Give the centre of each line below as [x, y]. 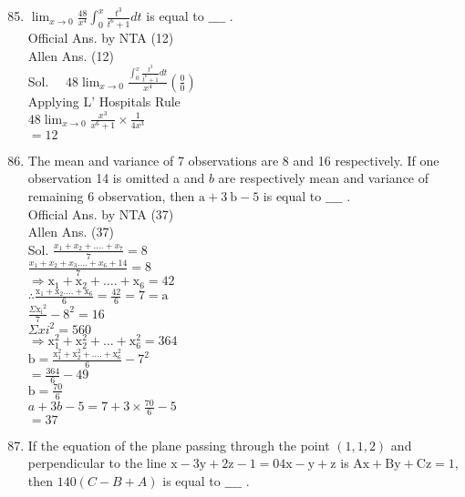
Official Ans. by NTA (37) [101, 213]
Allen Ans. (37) [71, 232]
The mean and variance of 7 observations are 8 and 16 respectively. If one [233, 160]
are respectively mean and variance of [324, 178]
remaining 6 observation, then [111, 195]
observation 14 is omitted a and [116, 178]
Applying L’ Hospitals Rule [104, 101]
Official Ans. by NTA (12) [101, 37]
